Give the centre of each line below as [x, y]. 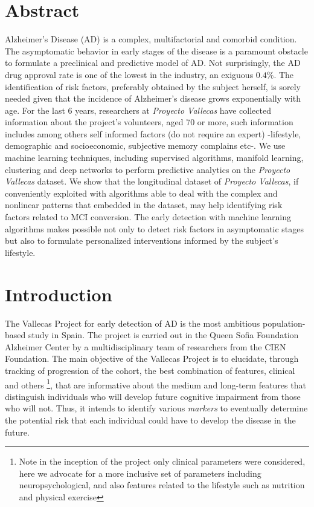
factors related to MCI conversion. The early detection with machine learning [148, 217]
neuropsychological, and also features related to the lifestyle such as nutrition [162, 485]
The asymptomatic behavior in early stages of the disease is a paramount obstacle [156, 51]
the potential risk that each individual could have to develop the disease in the [150, 420]
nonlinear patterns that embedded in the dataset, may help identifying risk [144, 205]
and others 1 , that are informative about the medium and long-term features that [155, 384]
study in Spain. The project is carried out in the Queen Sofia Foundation [163, 335]
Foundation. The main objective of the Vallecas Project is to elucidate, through [152, 358]
